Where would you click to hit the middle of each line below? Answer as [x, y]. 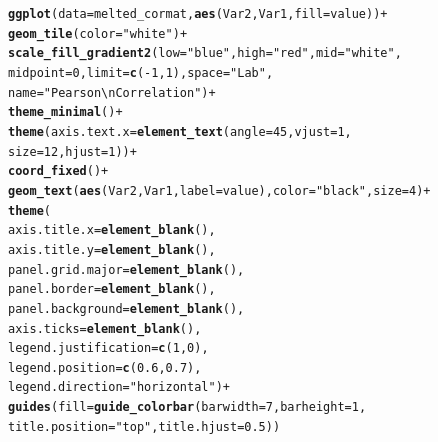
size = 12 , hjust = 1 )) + [72, 151]
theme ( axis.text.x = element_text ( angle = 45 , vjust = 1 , [180, 131]
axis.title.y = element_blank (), [112, 249]
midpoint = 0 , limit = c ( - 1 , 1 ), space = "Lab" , [141, 72]
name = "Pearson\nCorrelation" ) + [112, 92]
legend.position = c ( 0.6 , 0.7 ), [105, 367]
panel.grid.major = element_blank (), [126, 269]
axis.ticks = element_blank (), [105, 328]
